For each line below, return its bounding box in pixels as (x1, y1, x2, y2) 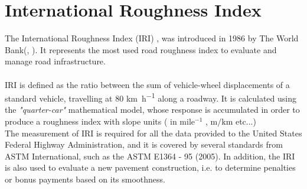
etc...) (235, 115, 256, 127)
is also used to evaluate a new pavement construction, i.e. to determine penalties (5, 161, 296, 174)
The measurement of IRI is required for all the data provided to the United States (5, 126, 302, 139)
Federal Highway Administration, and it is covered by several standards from (5, 138, 283, 151)
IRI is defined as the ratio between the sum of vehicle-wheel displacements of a (5, 78, 290, 90)
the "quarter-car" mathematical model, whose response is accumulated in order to (5, 103, 300, 116)
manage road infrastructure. (5, 55, 106, 67)
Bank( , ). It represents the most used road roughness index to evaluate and (5, 43, 277, 56)
